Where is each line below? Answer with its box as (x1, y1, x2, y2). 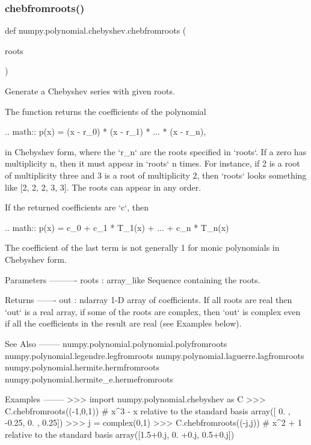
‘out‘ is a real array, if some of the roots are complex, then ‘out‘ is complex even (5, 305, 301, 318)
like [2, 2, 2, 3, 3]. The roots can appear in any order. (5, 180, 202, 193)
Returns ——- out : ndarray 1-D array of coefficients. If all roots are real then (5, 293, 292, 306)
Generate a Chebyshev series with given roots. (5, 85, 175, 97)
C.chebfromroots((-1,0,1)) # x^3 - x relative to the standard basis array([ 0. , (5, 404, 291, 417)
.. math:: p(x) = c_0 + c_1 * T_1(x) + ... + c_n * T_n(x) (5, 221, 229, 233)
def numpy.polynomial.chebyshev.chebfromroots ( (5, 24, 186, 37)
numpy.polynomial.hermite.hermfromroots (5, 361, 159, 373)
